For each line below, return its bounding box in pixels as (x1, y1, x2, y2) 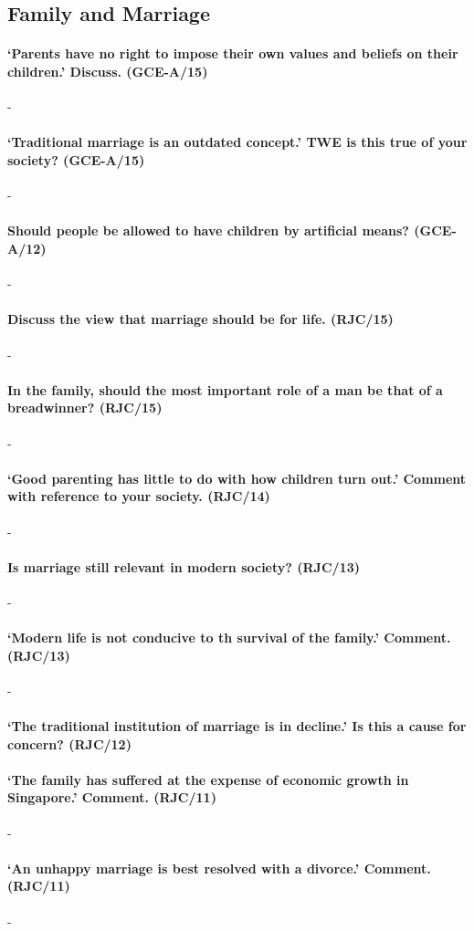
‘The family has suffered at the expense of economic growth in (7, 769, 409, 789)
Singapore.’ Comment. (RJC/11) (7, 788, 216, 807)
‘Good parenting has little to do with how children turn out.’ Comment (7, 468, 467, 487)
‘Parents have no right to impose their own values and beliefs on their (7, 44, 458, 63)
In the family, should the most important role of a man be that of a (7, 380, 443, 399)
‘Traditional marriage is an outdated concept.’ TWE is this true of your (7, 132, 468, 152)
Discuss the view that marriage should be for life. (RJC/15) (7, 309, 394, 329)
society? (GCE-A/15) (7, 150, 145, 169)
